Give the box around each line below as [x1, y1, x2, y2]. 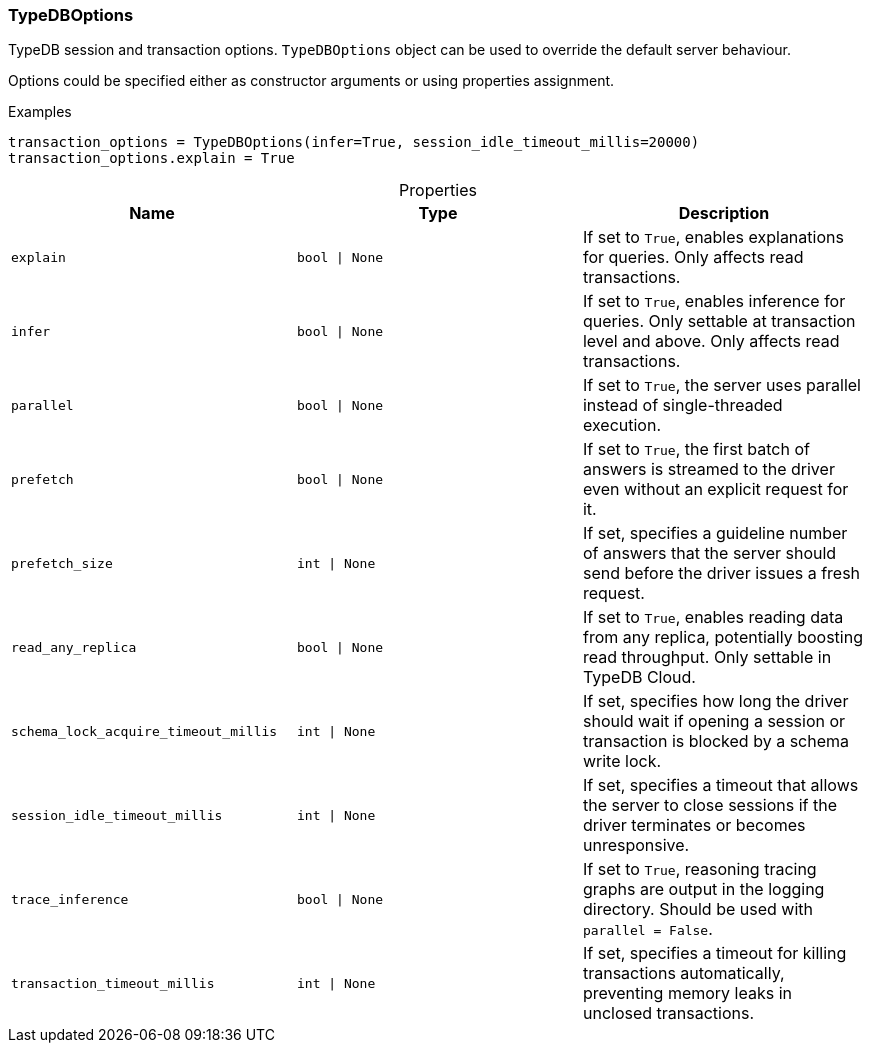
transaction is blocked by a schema [582, 731, 849, 752]
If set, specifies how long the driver [582, 691, 849, 712]
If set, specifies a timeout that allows [582, 775, 859, 796]
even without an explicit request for [582, 479, 849, 500]
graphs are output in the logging [582, 879, 825, 900]
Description [678, 203, 770, 224]
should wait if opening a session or [582, 711, 846, 732]
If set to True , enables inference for [582, 291, 846, 312]
